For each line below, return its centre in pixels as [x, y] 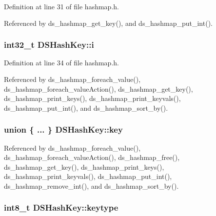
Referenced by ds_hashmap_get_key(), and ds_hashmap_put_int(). [108, 23]
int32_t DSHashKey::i [49, 45]
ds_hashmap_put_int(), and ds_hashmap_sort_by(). [86, 108]
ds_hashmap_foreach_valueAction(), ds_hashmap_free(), [92, 157]
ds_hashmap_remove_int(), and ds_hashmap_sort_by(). [91, 186]
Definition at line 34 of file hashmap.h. [61, 63]
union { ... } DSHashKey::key [63, 129]
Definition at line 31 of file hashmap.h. [61, 6]
